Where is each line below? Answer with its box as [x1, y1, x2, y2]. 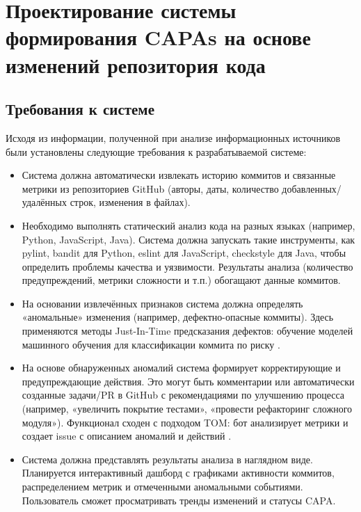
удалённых [22, 195, 67, 209]
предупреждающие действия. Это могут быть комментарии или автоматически [22, 374, 355, 388]
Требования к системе [6, 98, 154, 120]
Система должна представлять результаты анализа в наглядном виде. [22, 451, 313, 466]
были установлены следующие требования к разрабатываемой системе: [6, 144, 307, 159]
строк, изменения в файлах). [70, 195, 191, 209]
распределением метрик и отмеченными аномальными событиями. [22, 479, 303, 494]
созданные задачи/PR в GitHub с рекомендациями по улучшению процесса [22, 387, 345, 402]
